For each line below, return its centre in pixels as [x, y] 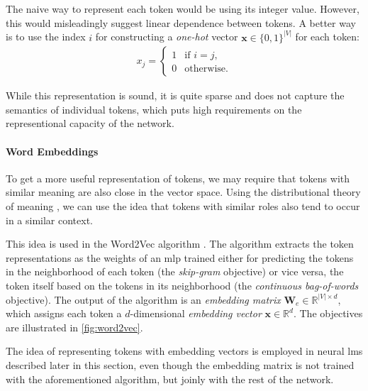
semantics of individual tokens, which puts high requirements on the [154, 109]
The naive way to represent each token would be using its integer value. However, [183, 9]
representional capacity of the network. [90, 123]
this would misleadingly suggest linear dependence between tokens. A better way [181, 22]
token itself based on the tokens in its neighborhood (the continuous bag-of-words [182, 285]
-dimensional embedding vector [196, 313]
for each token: [327, 37]
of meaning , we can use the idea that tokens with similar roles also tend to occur [183, 206]
